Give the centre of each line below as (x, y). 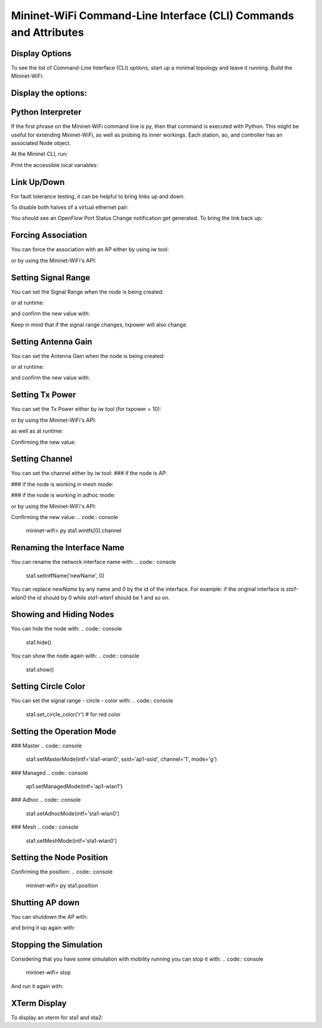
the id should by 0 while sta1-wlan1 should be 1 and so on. (99, 597)
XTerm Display (39, 1003)
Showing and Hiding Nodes (63, 615)
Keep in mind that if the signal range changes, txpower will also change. (99, 325)
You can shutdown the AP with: (49, 916)
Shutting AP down (45, 902)
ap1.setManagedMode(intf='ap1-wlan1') (74, 786)
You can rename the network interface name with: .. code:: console (93, 562)
